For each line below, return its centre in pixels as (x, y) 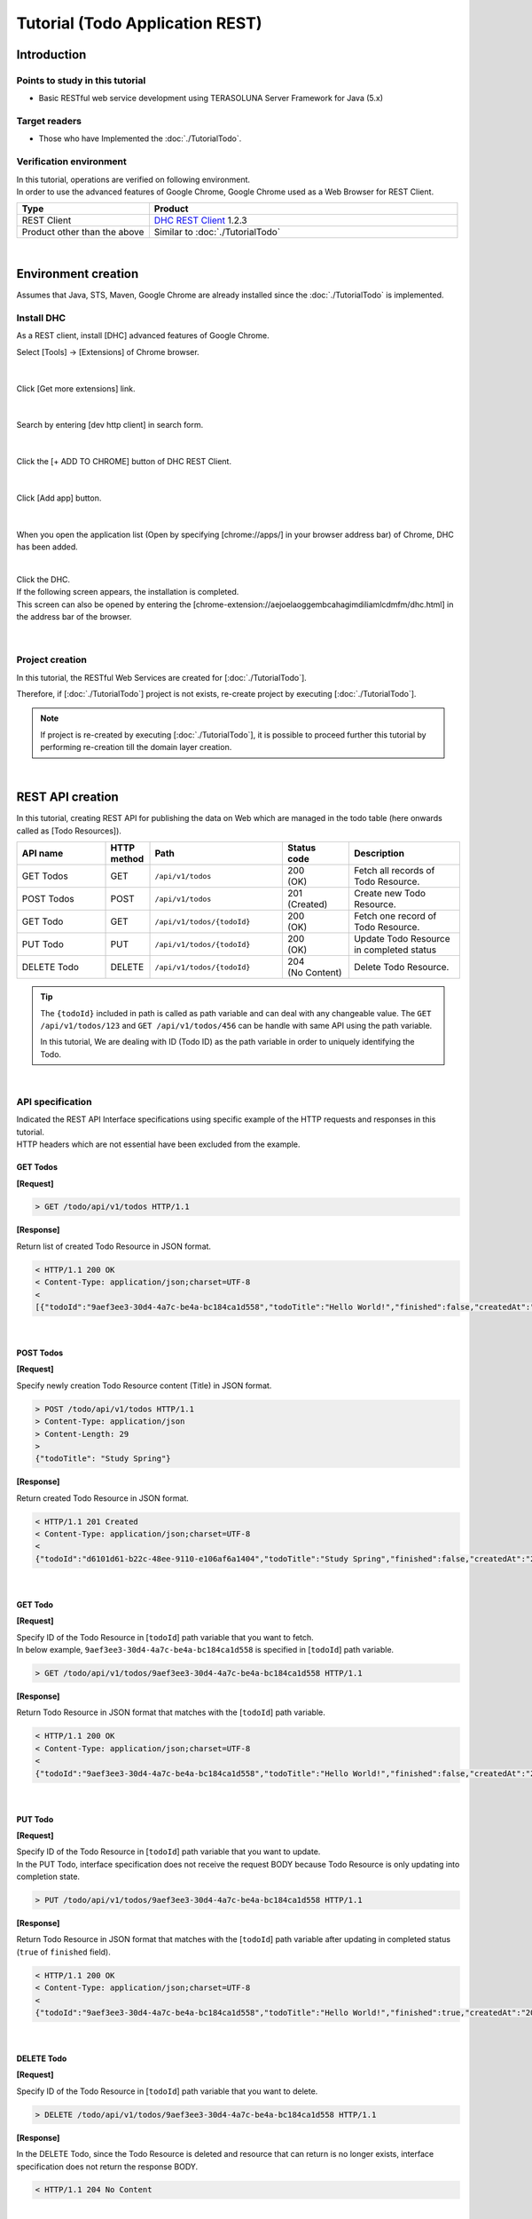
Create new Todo (389, 894)
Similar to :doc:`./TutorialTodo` (217, 233)
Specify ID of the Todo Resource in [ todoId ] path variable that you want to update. (168, 1852)
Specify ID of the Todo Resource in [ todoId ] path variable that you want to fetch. (165, 1637)
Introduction (51, 55)
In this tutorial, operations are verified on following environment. (133, 179)
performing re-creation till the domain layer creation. (136, 747)
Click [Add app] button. (59, 498)
